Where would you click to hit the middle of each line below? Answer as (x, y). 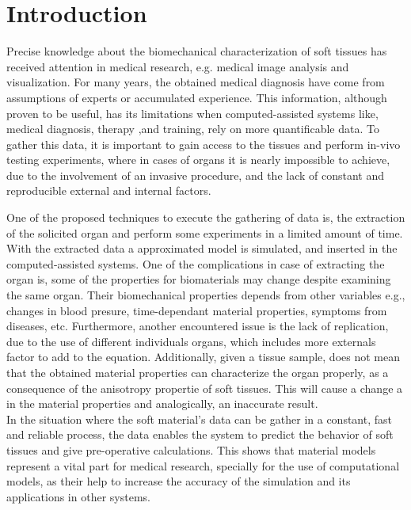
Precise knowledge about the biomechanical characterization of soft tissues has (197, 51)
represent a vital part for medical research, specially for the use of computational (203, 465)
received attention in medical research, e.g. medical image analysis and (178, 66)
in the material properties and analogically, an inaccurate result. (162, 403)
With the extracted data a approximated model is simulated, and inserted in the (202, 248)
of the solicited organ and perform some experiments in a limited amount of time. (205, 232)
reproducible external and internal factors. (109, 190)
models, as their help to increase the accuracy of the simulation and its (179, 481)
